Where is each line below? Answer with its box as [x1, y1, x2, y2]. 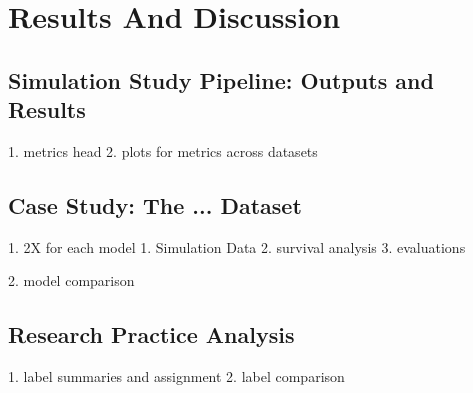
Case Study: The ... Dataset [8, 189, 302, 220]
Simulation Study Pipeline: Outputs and [8, 64, 434, 95]
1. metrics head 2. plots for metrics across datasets [8, 140, 318, 161]
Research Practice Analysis [8, 319, 295, 350]
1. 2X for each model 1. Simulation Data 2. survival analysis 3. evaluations [8, 236, 466, 257]
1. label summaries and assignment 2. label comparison [8, 366, 345, 387]
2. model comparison [8, 270, 135, 291]
